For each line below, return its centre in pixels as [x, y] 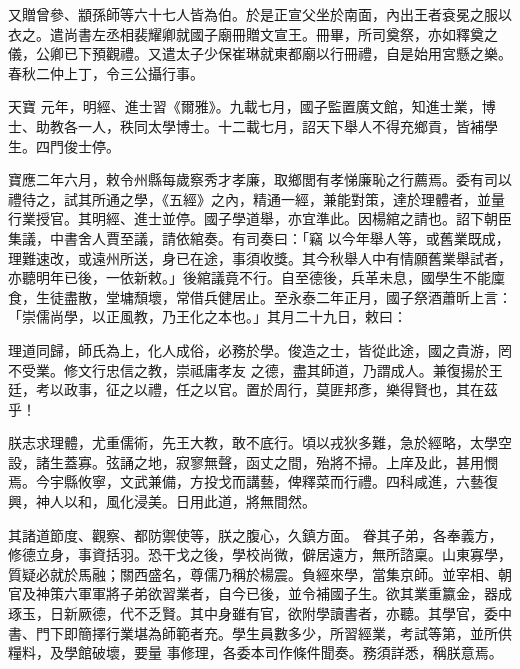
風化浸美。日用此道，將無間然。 [210, 501]
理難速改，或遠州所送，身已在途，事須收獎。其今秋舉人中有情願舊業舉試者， [260, 257]
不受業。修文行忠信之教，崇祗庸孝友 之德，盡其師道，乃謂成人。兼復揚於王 [255, 369]
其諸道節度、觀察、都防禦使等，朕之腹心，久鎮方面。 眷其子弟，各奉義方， [255, 534]
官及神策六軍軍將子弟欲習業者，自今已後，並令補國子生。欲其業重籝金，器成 [260, 593]
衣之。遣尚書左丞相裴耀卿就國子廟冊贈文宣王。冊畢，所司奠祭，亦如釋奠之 [253, 33]
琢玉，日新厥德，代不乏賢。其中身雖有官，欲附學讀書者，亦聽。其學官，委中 [260, 613]
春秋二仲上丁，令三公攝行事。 [106, 72]
